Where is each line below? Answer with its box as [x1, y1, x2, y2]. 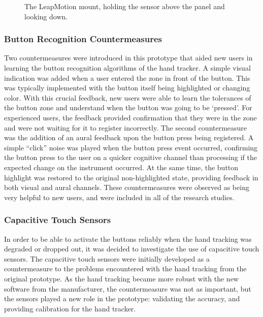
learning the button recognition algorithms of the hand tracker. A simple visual [4, 62, 251, 73]
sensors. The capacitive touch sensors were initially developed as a [4, 253, 210, 264]
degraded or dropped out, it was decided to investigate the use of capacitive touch [4, 243, 259, 254]
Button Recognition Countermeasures [4, 33, 162, 45]
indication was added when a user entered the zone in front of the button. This [4, 72, 250, 83]
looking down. [24, 11, 68, 21]
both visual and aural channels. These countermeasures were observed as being [4, 182, 249, 193]
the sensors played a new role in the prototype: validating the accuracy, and [4, 293, 240, 304]
